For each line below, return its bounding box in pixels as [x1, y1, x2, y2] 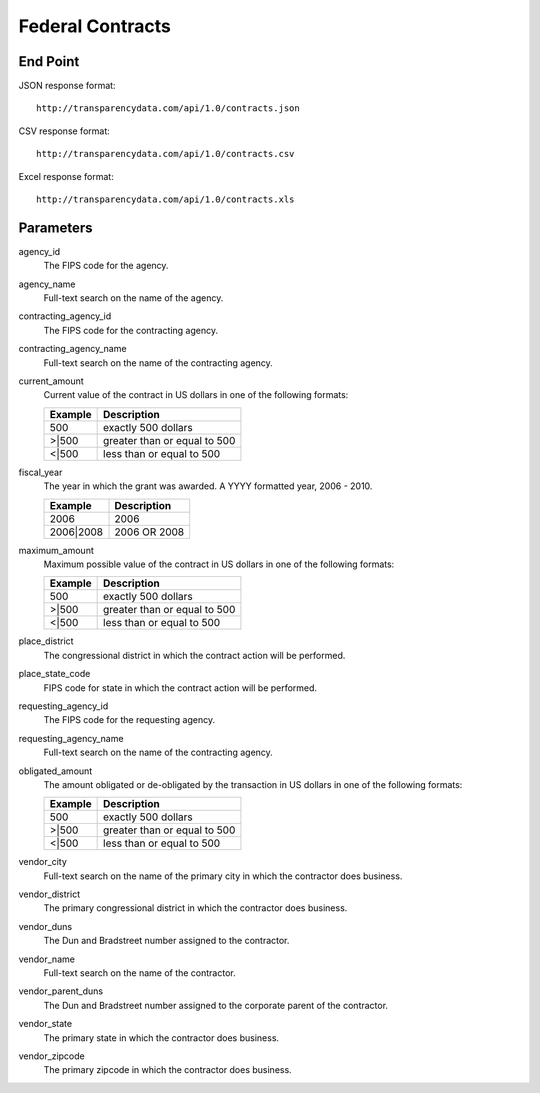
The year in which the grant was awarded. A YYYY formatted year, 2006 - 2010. [43, 480, 373, 492]
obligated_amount [18, 765, 93, 777]
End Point [18, 53, 80, 70]
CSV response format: [18, 125, 110, 137]
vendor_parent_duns [18, 985, 104, 997]
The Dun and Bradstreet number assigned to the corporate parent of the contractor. [43, 999, 389, 1011]
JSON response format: [18, 80, 116, 92]
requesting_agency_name [18, 732, 124, 744]
